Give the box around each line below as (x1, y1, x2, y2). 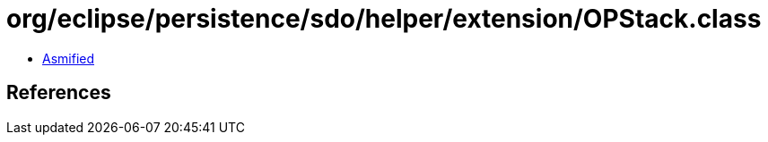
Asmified (42, 50, 95, 66)
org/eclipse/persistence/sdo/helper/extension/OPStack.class (6, 4, 762, 34)
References (6, 81, 111, 104)
